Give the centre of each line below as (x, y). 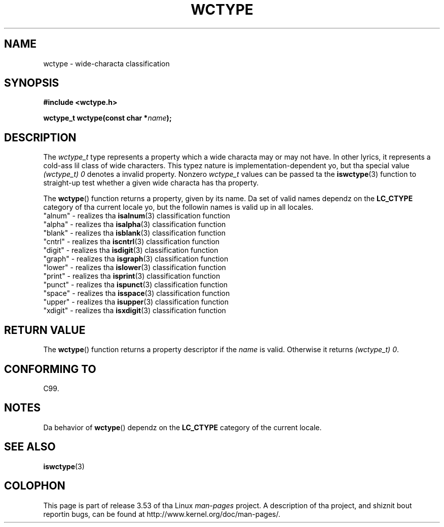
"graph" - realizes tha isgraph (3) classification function (136, 259)
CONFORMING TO (50, 369)
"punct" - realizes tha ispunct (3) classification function (136, 285)
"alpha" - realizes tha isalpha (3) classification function (135, 224)
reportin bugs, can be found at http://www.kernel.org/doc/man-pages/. (162, 514)
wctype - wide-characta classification (106, 63)
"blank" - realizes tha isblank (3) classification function (135, 233)
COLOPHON (35, 486)
